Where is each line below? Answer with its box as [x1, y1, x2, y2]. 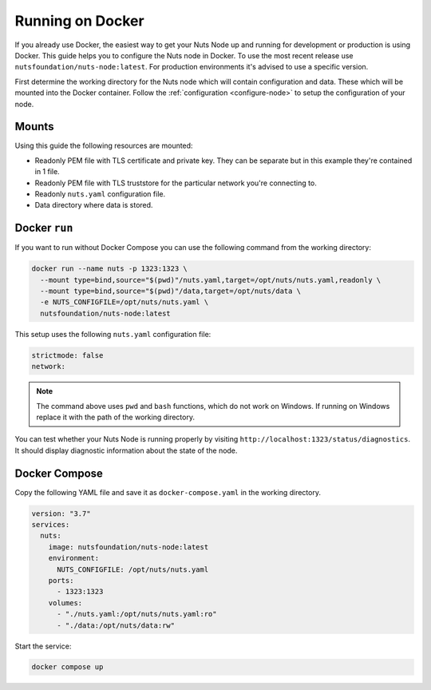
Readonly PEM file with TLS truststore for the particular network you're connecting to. [34, 178, 317, 188]
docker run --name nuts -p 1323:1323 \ [31, 264, 188, 273]
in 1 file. [34, 167, 60, 176]
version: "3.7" [31, 509, 91, 518]
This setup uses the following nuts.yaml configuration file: [14, 329, 212, 339]
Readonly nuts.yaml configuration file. [34, 188, 166, 199]
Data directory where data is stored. [34, 200, 153, 210]
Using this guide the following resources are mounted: [14, 141, 193, 151]
